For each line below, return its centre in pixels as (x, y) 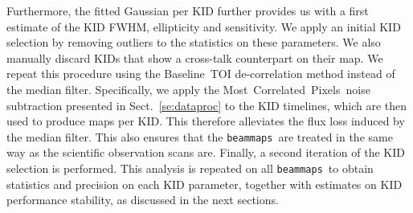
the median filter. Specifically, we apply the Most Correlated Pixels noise (188, 89)
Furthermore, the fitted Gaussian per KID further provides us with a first (188, 10)
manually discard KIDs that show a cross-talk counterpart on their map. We (195, 57)
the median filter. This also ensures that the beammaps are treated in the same (200, 136)
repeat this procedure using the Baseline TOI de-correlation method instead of (201, 74)
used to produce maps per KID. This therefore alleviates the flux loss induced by (206, 121)
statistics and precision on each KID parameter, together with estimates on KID (204, 184)
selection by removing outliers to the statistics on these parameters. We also (194, 42)
